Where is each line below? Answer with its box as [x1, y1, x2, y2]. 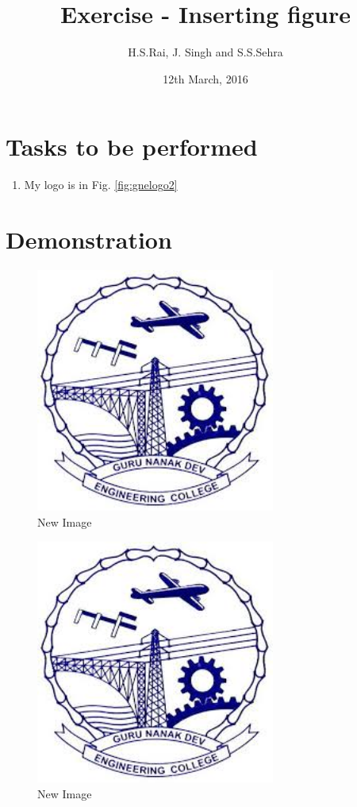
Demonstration [6, 223, 172, 256]
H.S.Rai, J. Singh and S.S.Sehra [128, 44, 283, 60]
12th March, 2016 [163, 70, 248, 87]
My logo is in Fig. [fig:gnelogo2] [24, 176, 178, 193]
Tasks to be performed [6, 130, 258, 163]
